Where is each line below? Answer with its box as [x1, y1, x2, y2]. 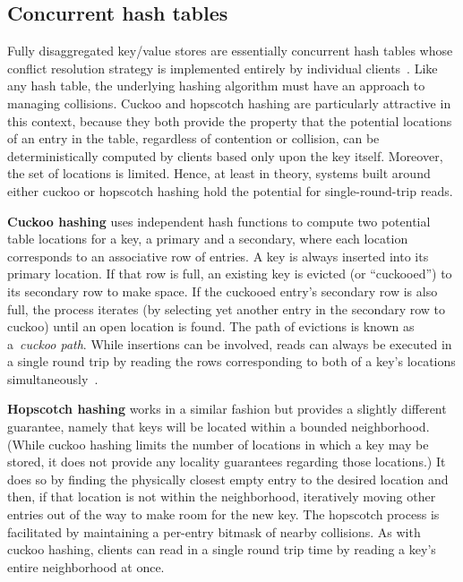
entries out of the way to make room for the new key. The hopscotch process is [7, 505, 440, 524]
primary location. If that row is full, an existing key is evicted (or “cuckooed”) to [7, 264, 452, 283]
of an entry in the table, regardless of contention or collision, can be [7, 129, 380, 148]
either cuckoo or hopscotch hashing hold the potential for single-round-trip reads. [7, 181, 453, 200]
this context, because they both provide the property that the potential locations [7, 111, 452, 130]
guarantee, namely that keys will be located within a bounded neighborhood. [7, 417, 430, 436]
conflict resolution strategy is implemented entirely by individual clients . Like [7, 58, 438, 77]
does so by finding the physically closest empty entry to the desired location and [7, 469, 449, 488]
